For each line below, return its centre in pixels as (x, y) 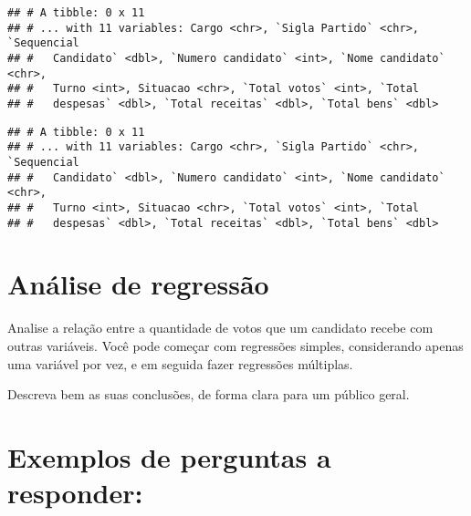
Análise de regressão (138, 284)
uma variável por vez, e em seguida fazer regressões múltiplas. (180, 363)
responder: (75, 493)
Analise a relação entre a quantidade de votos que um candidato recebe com (220, 328)
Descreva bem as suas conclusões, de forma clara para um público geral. (209, 394)
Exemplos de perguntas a (169, 456)
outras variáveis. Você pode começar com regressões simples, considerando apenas (235, 345)
